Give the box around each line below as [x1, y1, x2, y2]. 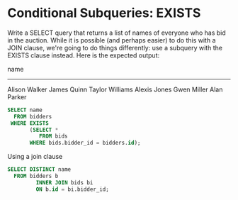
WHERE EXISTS [10, 119, 50, 127]
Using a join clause [7, 152, 63, 161]
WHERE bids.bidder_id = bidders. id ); [29, 140, 141, 147]
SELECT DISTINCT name [7, 166, 72, 173]
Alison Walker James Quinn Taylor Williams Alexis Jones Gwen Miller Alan [7, 85, 223, 94]
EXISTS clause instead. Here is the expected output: [7, 51, 160, 60]
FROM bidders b [13, 172, 59, 180]
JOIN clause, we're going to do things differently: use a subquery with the [7, 43, 223, 52]
